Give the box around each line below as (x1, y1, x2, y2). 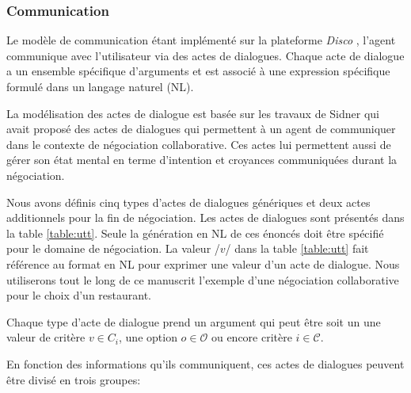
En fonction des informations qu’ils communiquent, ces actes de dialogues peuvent (6, 355, 405, 372)
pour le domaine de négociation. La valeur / (6, 240, 220, 257)
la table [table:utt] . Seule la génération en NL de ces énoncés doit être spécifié (6, 224, 384, 241)
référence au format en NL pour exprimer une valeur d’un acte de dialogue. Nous (6, 255, 400, 272)
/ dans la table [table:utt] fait (225, 240, 369, 257)
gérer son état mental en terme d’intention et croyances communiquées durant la (6, 151, 398, 168)
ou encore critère (211, 329, 292, 345)
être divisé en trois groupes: (6, 371, 141, 387)
